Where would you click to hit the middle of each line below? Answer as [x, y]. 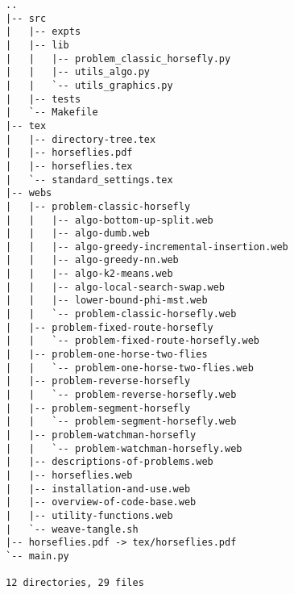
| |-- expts [43, 32]
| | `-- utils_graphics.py [89, 85]
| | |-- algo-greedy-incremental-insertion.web [147, 247]
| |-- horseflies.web [69, 475]
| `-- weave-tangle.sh [72, 529]
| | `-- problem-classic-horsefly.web [121, 314]
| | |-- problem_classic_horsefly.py [118, 59]
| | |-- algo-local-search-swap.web [116, 287]
